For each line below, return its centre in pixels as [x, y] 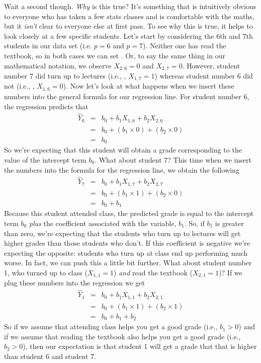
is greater [229, 223]
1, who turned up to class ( [46, 272]
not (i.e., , [19, 86]
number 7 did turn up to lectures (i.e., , [65, 76]
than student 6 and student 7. [50, 356]
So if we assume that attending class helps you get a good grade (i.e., [111, 326]
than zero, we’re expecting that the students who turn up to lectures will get [122, 233]
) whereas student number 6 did [204, 76]
